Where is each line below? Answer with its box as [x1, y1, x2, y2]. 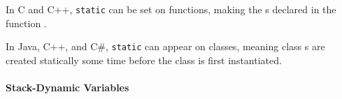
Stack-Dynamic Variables [6, 80, 129, 95]
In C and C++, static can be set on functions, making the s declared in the [6, 2, 336, 16]
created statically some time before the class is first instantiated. [6, 52, 282, 67]
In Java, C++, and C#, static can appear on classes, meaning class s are [6, 39, 325, 54]
